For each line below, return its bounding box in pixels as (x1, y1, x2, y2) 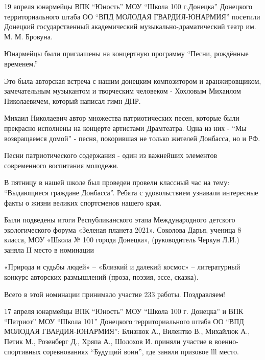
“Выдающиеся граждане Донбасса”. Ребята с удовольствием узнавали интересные (4, 187, 258, 197)
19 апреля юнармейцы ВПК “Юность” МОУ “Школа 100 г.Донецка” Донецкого (4, 1, 253, 11)
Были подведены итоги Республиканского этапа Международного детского (4, 214, 235, 225)
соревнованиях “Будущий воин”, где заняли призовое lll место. (43, 346, 239, 356)
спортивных (4, 346, 41, 356)
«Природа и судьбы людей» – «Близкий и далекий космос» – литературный (4, 261, 240, 272)
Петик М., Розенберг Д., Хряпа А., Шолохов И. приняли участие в (4, 336, 212, 347)
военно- (214, 336, 238, 347)
